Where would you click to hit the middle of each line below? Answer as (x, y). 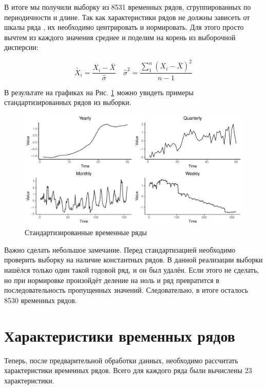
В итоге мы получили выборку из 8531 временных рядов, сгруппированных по (128, 7)
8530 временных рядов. (41, 300)
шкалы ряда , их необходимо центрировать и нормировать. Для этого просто (124, 27)
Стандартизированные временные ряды (86, 232)
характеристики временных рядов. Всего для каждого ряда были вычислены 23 (128, 370)
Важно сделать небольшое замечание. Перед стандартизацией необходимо (120, 249)
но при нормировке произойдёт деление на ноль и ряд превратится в (112, 280)
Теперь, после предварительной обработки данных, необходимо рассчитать (121, 360)
